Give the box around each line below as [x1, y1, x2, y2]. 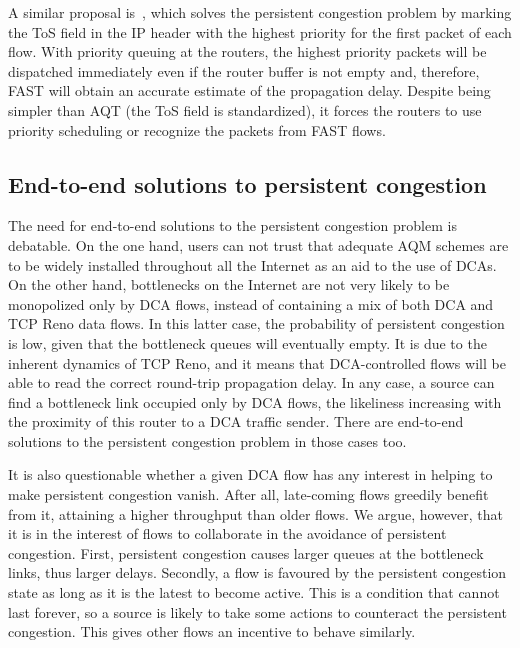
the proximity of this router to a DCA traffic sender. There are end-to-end [8, 411, 464, 432]
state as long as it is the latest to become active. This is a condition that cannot [8, 582, 500, 603]
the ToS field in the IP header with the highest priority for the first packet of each [8, 21, 512, 42]
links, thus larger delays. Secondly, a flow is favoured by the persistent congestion [8, 562, 507, 583]
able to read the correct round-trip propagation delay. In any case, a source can [8, 372, 495, 393]
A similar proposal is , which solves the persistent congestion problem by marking [8, 2, 512, 22]
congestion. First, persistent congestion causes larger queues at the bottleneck [8, 542, 484, 563]
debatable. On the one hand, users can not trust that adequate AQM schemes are [8, 234, 509, 255]
